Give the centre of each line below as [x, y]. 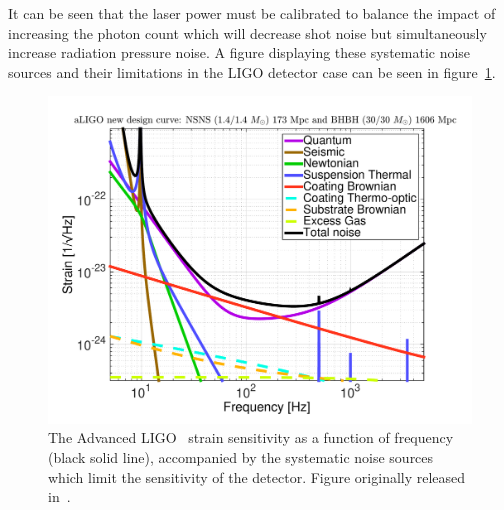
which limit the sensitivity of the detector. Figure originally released [257, 476]
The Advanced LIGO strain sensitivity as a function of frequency [251, 437]
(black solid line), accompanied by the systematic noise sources [241, 457]
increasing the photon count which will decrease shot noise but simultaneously [247, 32]
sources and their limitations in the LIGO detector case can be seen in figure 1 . [252, 71]
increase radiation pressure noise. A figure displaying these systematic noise [239, 52]
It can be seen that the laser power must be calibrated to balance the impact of [252, 13]
